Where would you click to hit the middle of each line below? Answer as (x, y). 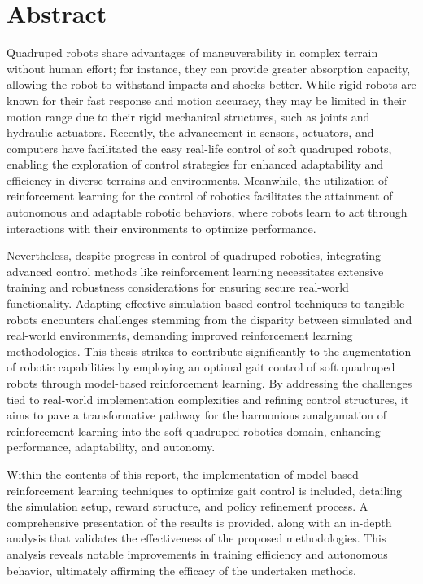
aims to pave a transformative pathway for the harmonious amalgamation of (197, 415)
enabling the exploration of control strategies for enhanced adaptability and (195, 164)
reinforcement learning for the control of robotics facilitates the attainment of (200, 196)
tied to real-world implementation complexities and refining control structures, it (208, 399)
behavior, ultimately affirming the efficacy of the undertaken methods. (181, 570)
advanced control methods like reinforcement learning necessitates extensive (195, 271)
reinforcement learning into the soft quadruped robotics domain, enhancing (194, 430)
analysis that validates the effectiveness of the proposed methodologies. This (196, 538)
